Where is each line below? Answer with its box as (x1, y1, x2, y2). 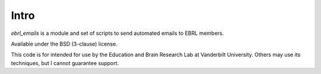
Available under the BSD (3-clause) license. (11, 40, 118, 47)
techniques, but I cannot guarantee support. (11, 59, 119, 66)
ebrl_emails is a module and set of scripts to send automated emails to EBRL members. (11, 30, 224, 37)
